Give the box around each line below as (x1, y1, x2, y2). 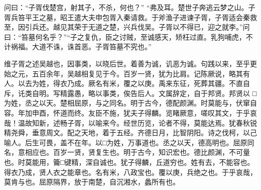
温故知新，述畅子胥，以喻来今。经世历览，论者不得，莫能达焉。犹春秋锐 (18, 117, 257, 128)
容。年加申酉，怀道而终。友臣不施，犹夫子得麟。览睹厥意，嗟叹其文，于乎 (4, 107, 250, 118)
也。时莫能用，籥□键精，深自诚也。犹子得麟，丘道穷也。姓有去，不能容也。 (4, 156, 254, 167)
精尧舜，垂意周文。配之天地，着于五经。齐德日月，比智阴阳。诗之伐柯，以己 (4, 127, 257, 138)
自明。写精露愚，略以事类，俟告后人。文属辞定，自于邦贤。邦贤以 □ (32, 87, 257, 98)
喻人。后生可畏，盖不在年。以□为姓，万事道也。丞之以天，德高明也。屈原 (4, 137, 247, 147)
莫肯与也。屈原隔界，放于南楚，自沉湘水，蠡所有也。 (4, 176, 180, 187)
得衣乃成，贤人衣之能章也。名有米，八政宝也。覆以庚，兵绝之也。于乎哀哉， (4, 166, 257, 177)
